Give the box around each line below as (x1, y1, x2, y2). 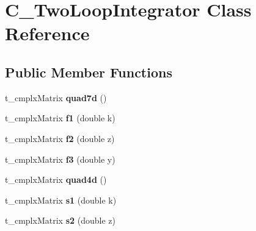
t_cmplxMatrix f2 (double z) (5, 132, 115, 144)
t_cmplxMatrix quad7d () (5, 91, 107, 104)
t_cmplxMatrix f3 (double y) (5, 152, 115, 165)
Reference (5, 21, 90, 46)
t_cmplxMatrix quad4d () (5, 173, 107, 186)
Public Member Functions (5, 62, 172, 81)
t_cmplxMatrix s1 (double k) (5, 193, 117, 206)
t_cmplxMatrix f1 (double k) (5, 112, 115, 124)
